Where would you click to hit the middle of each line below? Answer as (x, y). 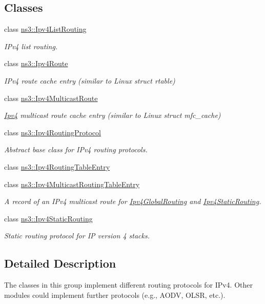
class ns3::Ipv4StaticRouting (48, 218)
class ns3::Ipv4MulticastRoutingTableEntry (72, 184)
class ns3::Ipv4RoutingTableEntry (57, 166)
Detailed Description (60, 263)
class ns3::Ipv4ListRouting (45, 29)
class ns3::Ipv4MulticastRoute (51, 98)
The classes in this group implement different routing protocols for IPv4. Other (128, 285)
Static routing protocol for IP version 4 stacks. (77, 236)
